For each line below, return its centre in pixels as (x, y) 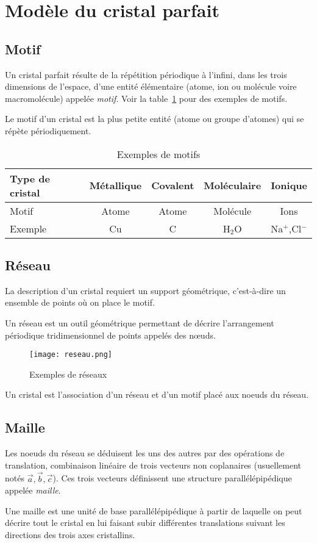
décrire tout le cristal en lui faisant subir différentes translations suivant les (145, 523)
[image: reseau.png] (71, 355)
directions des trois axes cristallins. (70, 534)
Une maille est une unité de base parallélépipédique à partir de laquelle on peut (154, 510)
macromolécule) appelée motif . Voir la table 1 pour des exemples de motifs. (146, 98)
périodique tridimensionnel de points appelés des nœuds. (110, 335)
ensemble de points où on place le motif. (80, 302)
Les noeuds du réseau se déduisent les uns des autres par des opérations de (145, 453)
